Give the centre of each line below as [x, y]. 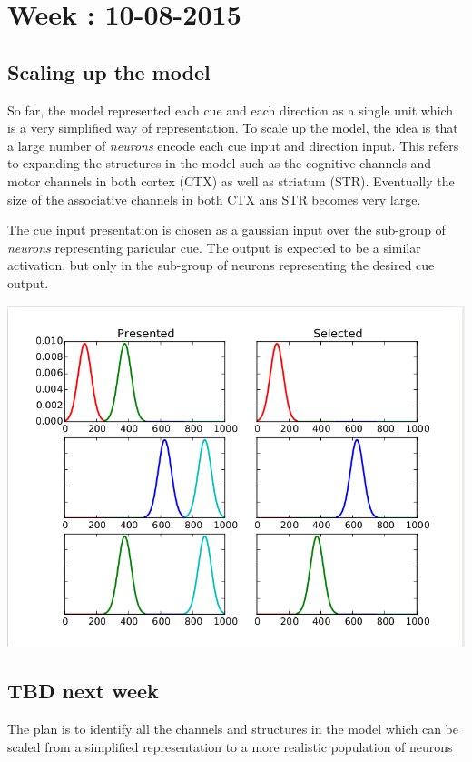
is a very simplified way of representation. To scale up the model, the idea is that [233, 128]
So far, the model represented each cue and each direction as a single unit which [231, 110]
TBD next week [83, 691]
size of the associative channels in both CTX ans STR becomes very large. [214, 199]
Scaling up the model [109, 71]
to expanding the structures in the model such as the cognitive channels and [220, 163]
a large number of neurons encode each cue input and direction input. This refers [233, 145]
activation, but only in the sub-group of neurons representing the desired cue [221, 265]
